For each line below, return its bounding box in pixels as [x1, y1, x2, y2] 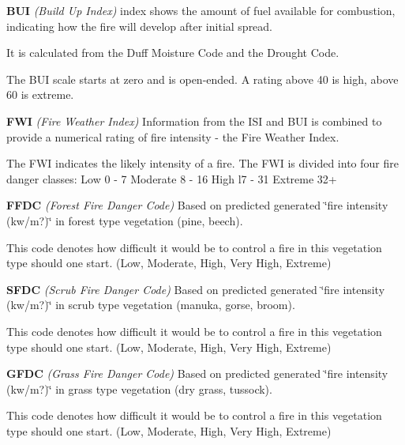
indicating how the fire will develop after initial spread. [6, 17, 273, 34]
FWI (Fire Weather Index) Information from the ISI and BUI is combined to [6, 112, 382, 129]
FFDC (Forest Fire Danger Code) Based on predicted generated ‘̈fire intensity [6, 197, 388, 213]
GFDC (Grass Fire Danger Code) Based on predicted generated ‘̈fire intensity [6, 365, 388, 382]
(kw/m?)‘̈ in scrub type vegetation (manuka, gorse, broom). [6, 296, 295, 313]
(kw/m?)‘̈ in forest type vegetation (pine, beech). [6, 212, 243, 228]
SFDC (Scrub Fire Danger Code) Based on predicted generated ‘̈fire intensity [6, 281, 385, 297]
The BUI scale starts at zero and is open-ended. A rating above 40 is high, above [6, 70, 399, 87]
